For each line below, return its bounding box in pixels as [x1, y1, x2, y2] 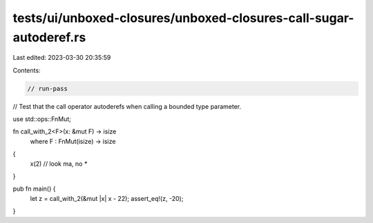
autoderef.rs [12, 30, 86, 45]
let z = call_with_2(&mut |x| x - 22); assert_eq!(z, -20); [30, 194, 184, 202]
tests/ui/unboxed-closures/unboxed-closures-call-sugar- [12, 10, 354, 25]
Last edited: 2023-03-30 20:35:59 [12, 54, 111, 62]
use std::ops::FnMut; [12, 115, 72, 123]
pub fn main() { [12, 184, 56, 193]
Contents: [12, 66, 41, 74]
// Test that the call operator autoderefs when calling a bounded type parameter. [12, 102, 242, 110]
